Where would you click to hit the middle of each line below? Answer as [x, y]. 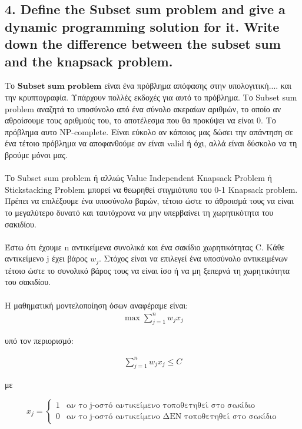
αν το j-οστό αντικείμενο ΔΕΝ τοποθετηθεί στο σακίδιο [171, 417]
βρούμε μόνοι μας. [36, 154]
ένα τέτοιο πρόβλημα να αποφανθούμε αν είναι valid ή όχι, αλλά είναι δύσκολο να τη [151, 143]
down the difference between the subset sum [143, 44]
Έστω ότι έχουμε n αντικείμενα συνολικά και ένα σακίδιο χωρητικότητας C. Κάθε [145, 247]
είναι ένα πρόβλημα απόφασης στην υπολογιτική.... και [198, 86]
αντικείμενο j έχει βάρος [46, 258]
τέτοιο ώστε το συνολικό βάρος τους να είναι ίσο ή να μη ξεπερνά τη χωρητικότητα [147, 270]
